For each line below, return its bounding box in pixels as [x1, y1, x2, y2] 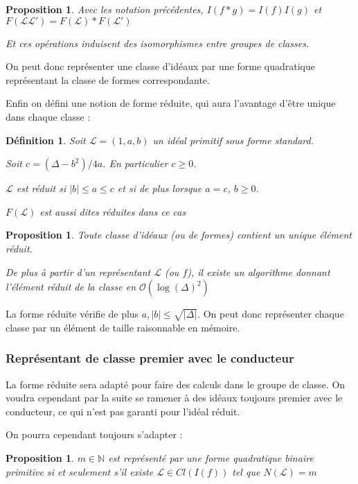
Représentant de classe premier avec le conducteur [6, 349, 294, 367]
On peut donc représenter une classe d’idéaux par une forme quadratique [6, 59, 315, 74]
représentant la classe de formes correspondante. [6, 72, 210, 87]
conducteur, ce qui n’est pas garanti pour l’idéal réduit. [6, 404, 240, 418]
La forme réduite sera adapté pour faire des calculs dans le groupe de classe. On [6, 377, 346, 391]
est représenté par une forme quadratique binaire [108, 451, 314, 465]
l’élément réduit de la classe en [6, 279, 136, 294]
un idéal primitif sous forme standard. [152, 132, 314, 147]
